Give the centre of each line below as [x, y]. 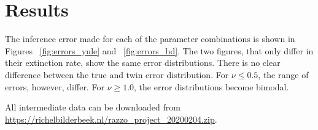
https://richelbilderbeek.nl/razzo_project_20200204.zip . [111, 119]
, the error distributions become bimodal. [211, 86]
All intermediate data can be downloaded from [93, 107]
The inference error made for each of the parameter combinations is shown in [150, 39]
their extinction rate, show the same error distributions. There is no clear [143, 63]
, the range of [283, 74]
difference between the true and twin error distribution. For [117, 74]
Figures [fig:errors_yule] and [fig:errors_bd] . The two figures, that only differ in [159, 50]
